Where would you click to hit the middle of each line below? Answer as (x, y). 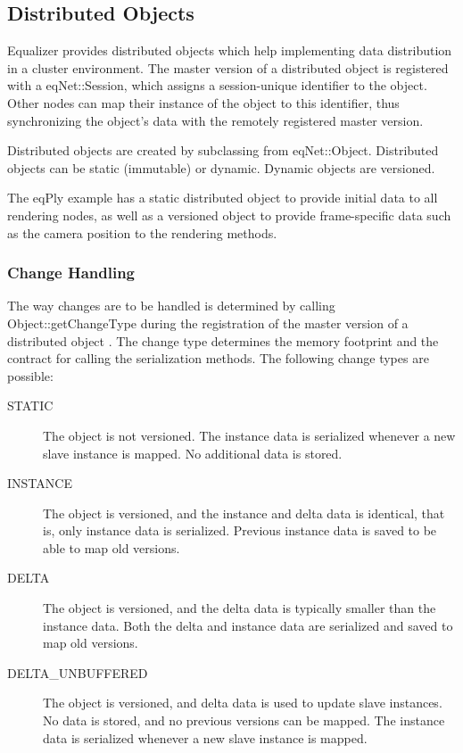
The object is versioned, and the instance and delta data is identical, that (244, 513)
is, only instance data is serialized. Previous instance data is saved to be (240, 530)
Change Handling (71, 273)
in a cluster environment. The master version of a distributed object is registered (228, 67)
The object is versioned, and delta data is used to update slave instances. (243, 703)
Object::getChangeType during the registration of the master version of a (208, 323)
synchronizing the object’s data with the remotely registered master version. (215, 120)
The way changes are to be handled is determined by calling (171, 306)
